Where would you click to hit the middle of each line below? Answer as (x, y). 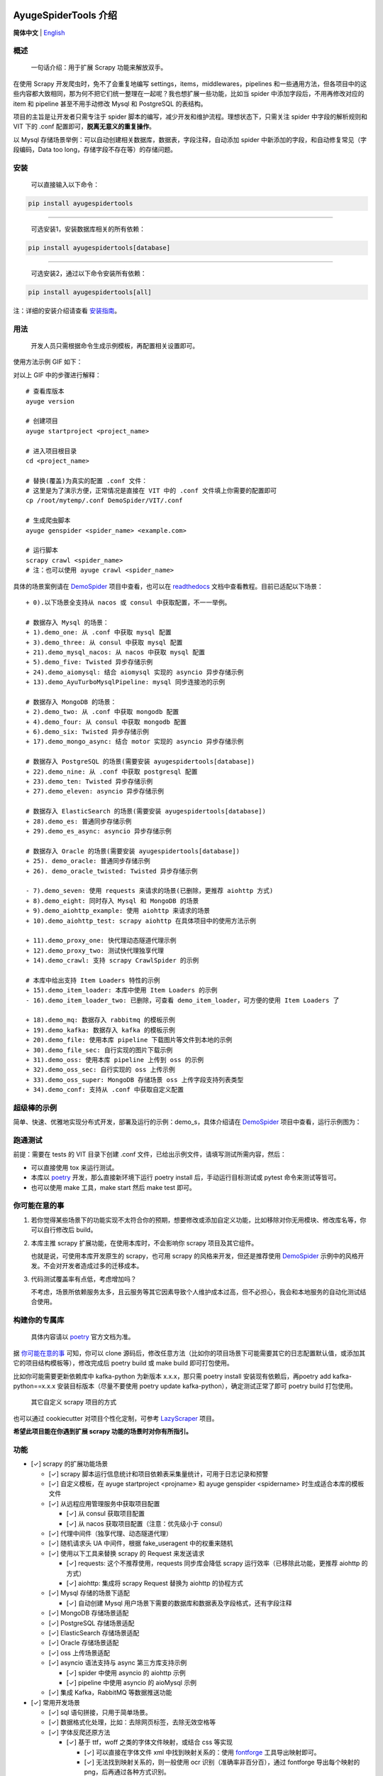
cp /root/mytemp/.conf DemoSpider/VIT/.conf (105, 500)
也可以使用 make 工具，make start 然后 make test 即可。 (113, 1187)
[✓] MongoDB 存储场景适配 (89, 1613)
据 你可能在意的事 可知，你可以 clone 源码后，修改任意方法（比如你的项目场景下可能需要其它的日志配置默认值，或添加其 (189, 1353)
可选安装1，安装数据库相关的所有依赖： (88, 229)
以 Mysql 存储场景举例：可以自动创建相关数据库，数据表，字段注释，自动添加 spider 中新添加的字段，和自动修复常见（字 (190, 139)
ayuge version (50, 401)
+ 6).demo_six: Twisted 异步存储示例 (87, 732)
